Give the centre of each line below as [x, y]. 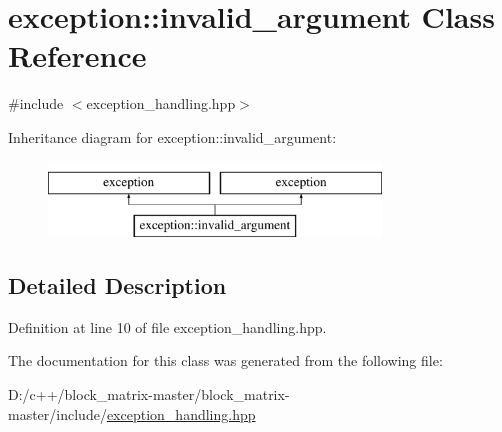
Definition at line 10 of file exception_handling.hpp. [167, 326]
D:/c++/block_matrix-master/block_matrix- [149, 394]
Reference [77, 55]
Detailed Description [117, 285]
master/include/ [57, 413]
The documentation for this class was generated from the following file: [225, 360]
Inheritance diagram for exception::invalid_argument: [172, 136]
